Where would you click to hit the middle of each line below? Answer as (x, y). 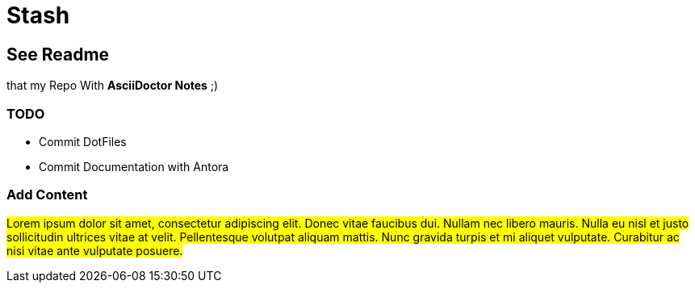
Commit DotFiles (83, 141)
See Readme (58, 54)
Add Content (47, 195)
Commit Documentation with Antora (134, 166)
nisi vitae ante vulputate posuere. (95, 250)
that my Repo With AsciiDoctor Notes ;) (113, 86)
